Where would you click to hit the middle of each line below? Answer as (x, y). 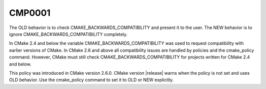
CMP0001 (30, 13)
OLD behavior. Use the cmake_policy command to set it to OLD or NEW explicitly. (91, 80)
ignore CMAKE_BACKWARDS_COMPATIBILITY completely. (68, 34)
